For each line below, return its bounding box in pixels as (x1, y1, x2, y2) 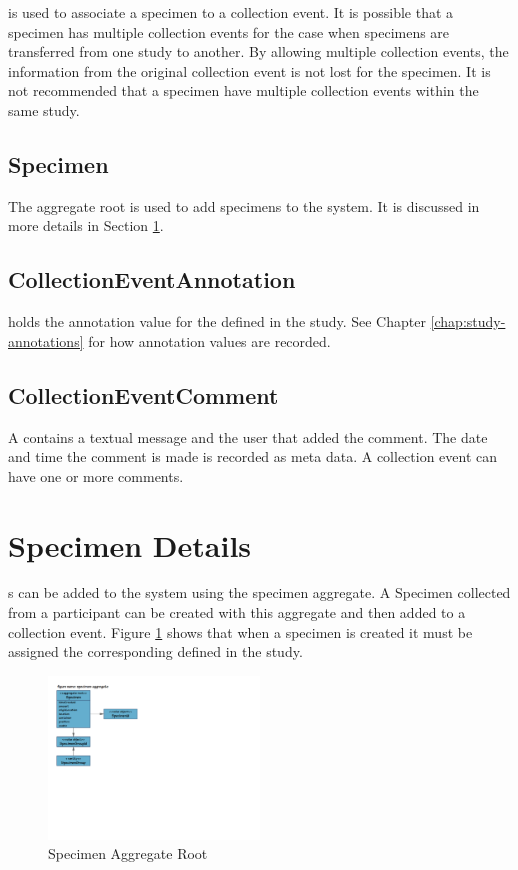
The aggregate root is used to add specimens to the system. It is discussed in (8, 195, 480, 216)
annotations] (8, 330, 84, 351)
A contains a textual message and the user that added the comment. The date (8, 426, 488, 447)
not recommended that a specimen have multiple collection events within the (8, 80, 479, 101)
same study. (8, 99, 80, 120)
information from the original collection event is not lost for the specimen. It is (8, 60, 491, 81)
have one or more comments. (8, 465, 184, 486)
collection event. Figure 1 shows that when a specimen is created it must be (8, 621, 473, 642)
